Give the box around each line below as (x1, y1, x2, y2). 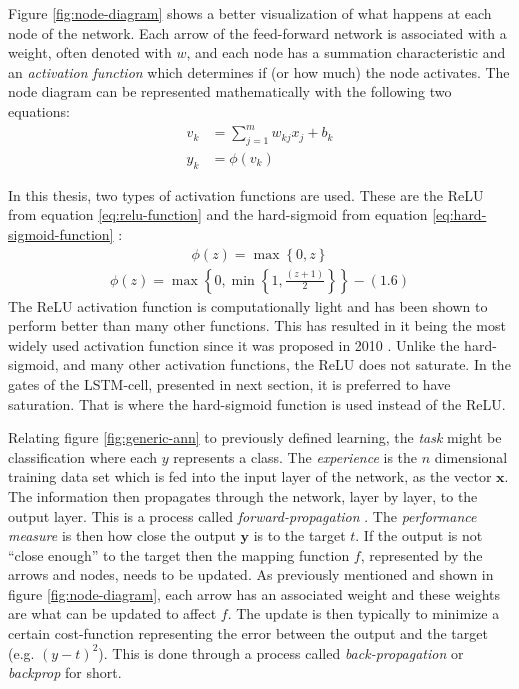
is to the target (253, 525, 346, 546)
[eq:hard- (432, 204, 487, 225)
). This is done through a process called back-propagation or (98, 642, 464, 663)
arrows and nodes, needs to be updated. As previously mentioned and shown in (8, 564, 494, 585)
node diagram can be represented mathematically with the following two (8, 81, 452, 102)
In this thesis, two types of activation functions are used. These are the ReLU (8, 184, 484, 205)
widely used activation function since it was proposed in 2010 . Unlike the (8, 334, 460, 355)
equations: (8, 100, 70, 121)
